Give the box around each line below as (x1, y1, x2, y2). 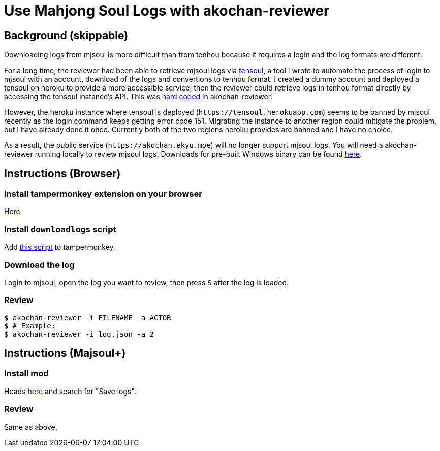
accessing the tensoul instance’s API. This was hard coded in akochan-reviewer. (4, 92, 273, 101)
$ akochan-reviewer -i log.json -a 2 (4, 329, 154, 338)
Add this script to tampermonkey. (4, 243, 115, 252)
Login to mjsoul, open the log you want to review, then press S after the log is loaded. (4, 278, 289, 287)
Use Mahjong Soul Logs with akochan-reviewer (4, 2, 330, 19)
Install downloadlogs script (4, 224, 116, 234)
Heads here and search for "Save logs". (4, 386, 136, 396)
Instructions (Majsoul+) (4, 347, 126, 360)
